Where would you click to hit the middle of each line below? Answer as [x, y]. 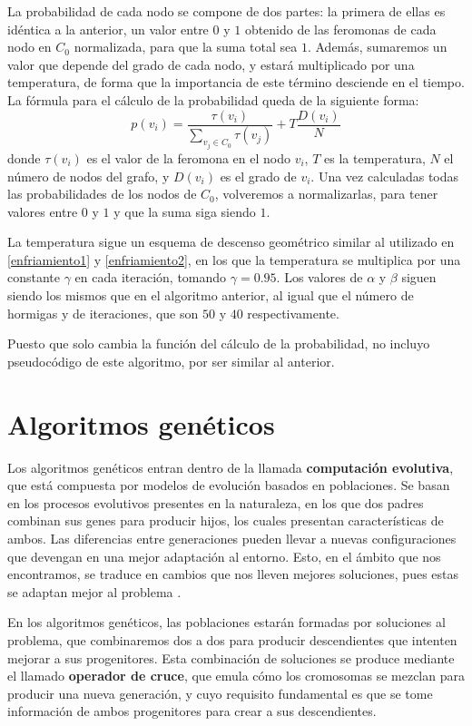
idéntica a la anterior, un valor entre [108, 29]
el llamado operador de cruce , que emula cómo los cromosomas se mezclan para [236, 676]
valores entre [43, 211]
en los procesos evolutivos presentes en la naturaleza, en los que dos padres [216, 502]
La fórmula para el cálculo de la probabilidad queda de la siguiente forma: [213, 99]
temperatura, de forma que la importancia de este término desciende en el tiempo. [236, 82]
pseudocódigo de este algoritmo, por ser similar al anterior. [171, 361]
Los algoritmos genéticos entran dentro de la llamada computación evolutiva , [231, 467]
